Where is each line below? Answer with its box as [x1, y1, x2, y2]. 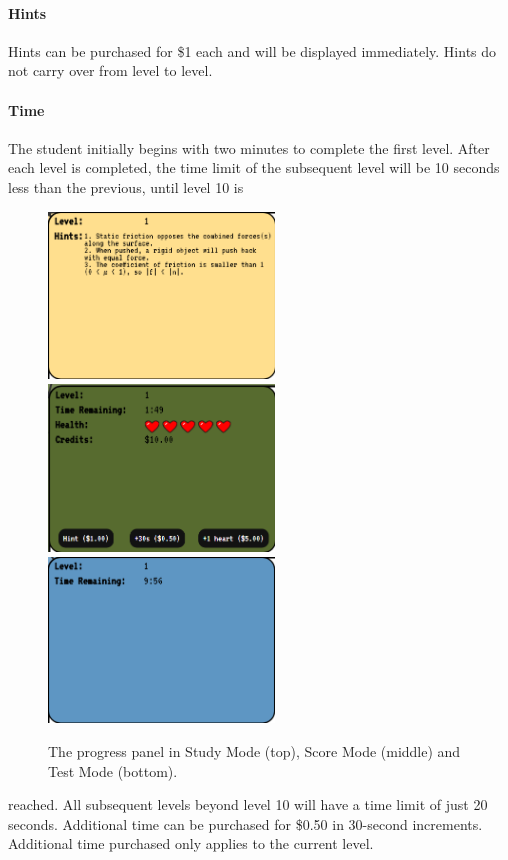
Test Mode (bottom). [48, 760, 178, 781]
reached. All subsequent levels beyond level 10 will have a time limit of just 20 [8, 794, 488, 815]
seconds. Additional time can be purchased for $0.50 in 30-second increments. [8, 813, 483, 834]
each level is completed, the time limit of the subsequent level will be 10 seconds [8, 157, 500, 178]
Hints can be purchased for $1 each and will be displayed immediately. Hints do [8, 40, 497, 61]
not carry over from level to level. [8, 60, 213, 81]
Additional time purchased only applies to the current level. [8, 833, 374, 854]
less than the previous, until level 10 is [8, 176, 244, 197]
